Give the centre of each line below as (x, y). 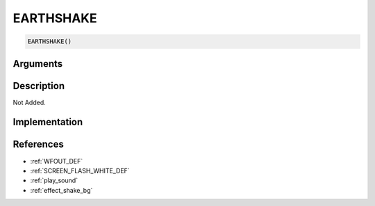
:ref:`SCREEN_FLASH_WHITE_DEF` (80, 171)
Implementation (48, 122)
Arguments (38, 64)
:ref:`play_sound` (54, 180)
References (38, 144)
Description (39, 86)
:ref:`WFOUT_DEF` (57, 161)
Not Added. (30, 102)
